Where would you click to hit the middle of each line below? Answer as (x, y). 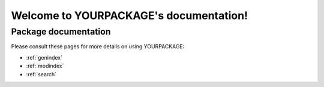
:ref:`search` (41, 74)
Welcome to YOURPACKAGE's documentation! (130, 15)
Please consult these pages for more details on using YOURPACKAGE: (98, 46)
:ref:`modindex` (45, 66)
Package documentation (61, 32)
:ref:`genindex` (44, 57)
